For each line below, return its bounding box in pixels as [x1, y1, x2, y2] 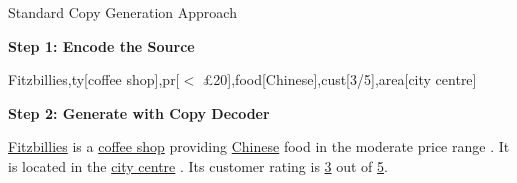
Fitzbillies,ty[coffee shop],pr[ [8, 69, 180, 90]
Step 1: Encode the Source [8, 35, 195, 56]
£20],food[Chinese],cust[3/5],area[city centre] [202, 69, 477, 90]
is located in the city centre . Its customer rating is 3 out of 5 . [8, 155, 388, 176]
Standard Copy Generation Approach [8, 2, 237, 22]
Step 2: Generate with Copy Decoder [8, 102, 270, 123]
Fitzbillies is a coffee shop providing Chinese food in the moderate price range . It [8, 136, 510, 157]
